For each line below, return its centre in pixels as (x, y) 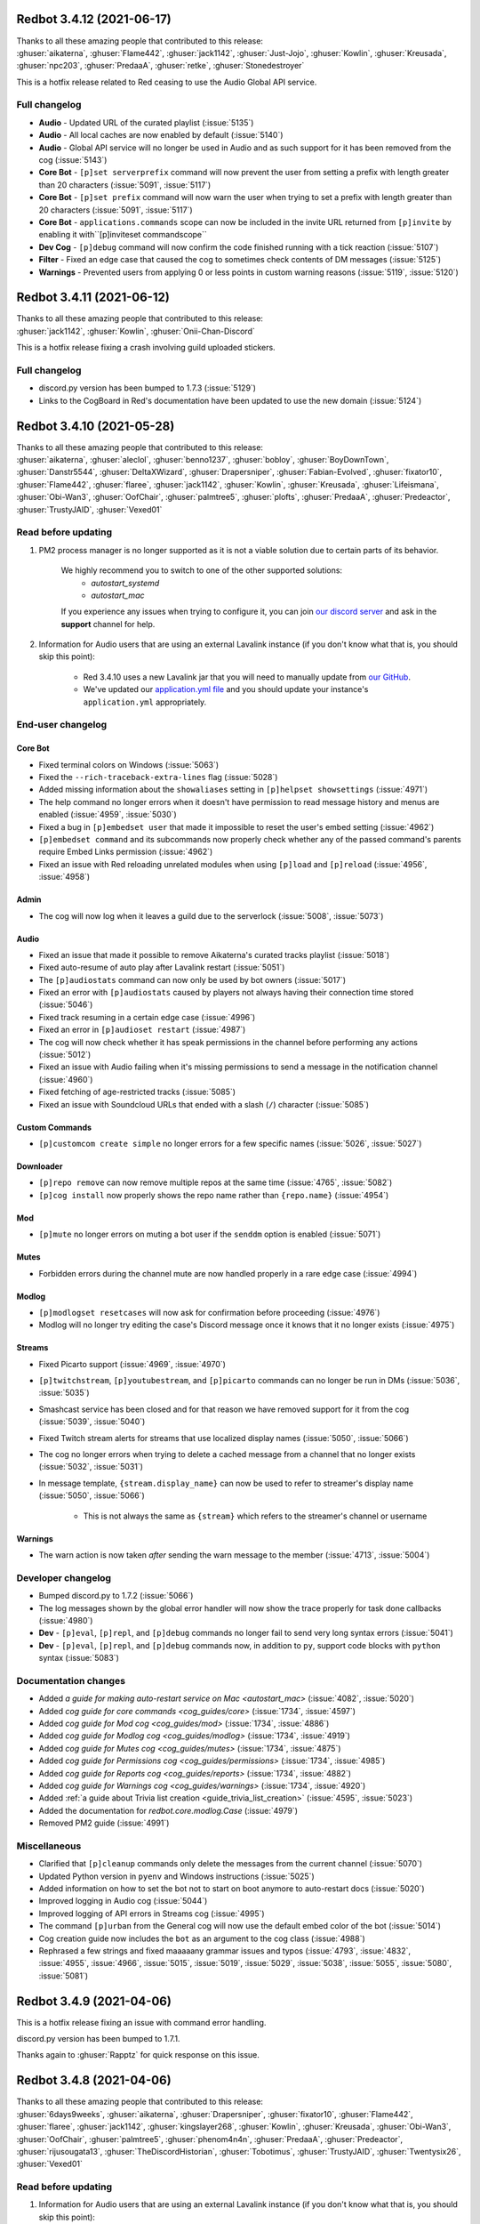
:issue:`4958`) (64, 877)
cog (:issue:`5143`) (73, 160)
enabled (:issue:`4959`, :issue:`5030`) (108, 815)
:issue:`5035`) (64, 1393)
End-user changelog (62, 725)
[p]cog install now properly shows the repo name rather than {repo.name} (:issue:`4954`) (214, 1195)
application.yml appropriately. (145, 702)
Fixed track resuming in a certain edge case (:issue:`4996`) (147, 1017)
